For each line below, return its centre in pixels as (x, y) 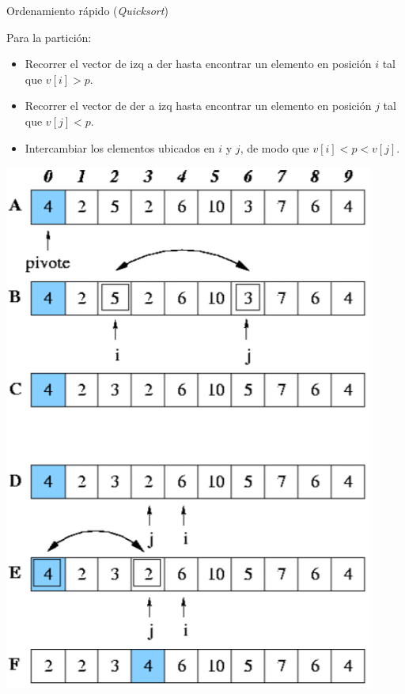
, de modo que (274, 147)
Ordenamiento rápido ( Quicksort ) (87, 10)
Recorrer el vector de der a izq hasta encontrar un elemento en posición (198, 106)
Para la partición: (49, 37)
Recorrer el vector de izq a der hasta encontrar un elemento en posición (198, 64)
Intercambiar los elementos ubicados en (120, 147)
